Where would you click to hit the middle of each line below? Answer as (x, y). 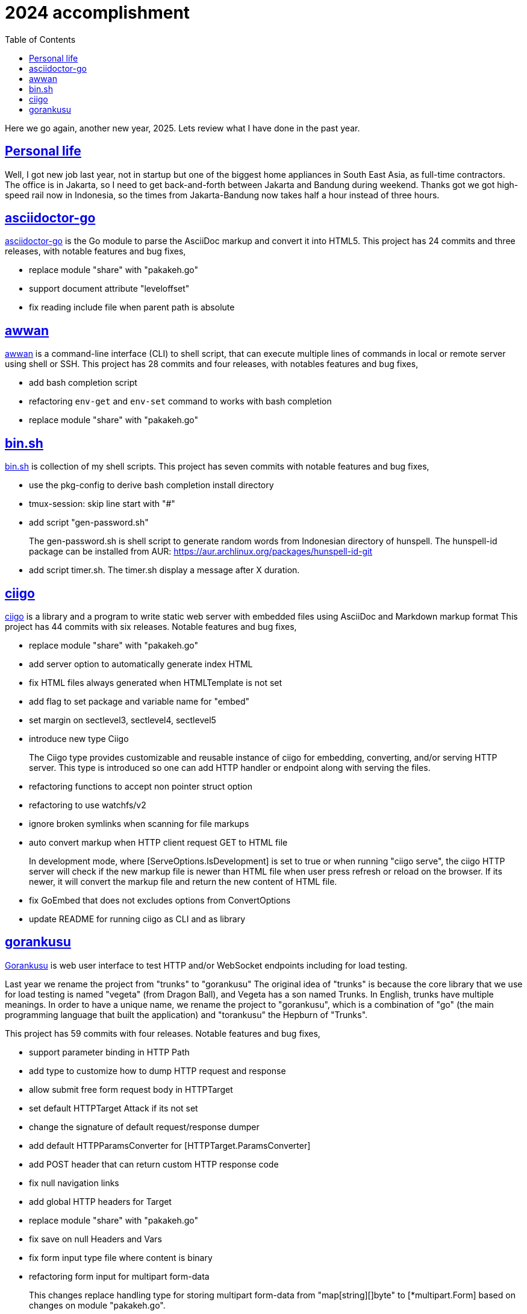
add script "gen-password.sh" (89, 523)
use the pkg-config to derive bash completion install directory (151, 485)
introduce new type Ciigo (79, 738)
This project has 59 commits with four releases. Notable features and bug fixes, (163, 1033)
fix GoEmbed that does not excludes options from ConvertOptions (160, 900)
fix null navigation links (74, 1183)
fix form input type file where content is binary (121, 1257)
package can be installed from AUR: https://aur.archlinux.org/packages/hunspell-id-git (201, 552)
